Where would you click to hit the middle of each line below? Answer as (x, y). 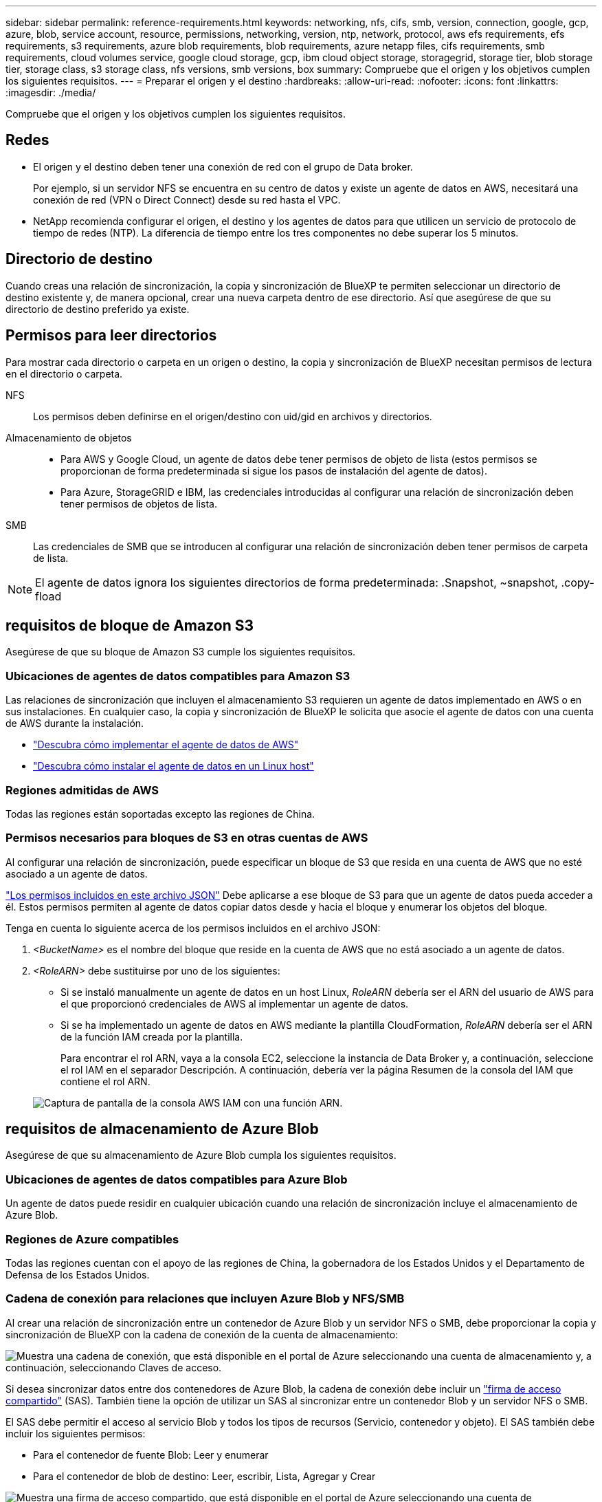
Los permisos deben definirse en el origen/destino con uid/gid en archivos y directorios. (233, 416)
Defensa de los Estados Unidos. (78, 1274)
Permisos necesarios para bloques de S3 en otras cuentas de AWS (187, 838)
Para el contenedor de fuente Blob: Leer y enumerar (151, 1455)
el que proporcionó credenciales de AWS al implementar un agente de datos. (235, 1003)
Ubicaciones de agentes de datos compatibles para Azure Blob (177, 1179)
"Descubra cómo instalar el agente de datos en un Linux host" (174, 766)
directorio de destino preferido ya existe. (98, 309)
